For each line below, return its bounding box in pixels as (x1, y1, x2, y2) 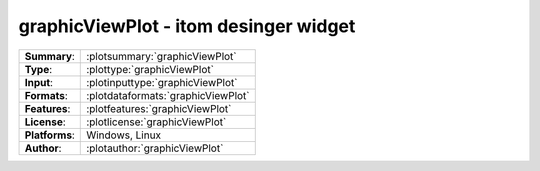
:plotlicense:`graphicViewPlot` (86, 115, 227, 129)
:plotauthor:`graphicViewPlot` (86, 141, 224, 155)
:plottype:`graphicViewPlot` (86, 62, 215, 76)
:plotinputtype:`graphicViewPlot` (86, 75, 238, 89)
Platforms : (24, 128, 75, 142)
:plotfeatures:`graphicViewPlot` (86, 101, 232, 115)
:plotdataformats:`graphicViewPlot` (86, 88, 250, 102)
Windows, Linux (86, 128, 162, 142)
